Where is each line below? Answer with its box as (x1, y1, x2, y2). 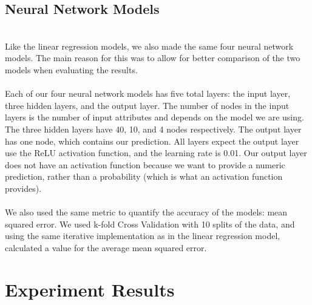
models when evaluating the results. (5, 63, 138, 76)
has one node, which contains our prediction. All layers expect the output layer (5, 134, 299, 147)
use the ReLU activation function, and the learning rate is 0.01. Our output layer (5, 146, 307, 159)
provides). (5, 182, 42, 194)
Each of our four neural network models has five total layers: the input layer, (5, 87, 291, 100)
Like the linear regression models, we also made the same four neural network (5, 39, 294, 52)
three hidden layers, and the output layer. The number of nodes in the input (5, 99, 290, 111)
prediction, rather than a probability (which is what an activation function (5, 170, 283, 183)
